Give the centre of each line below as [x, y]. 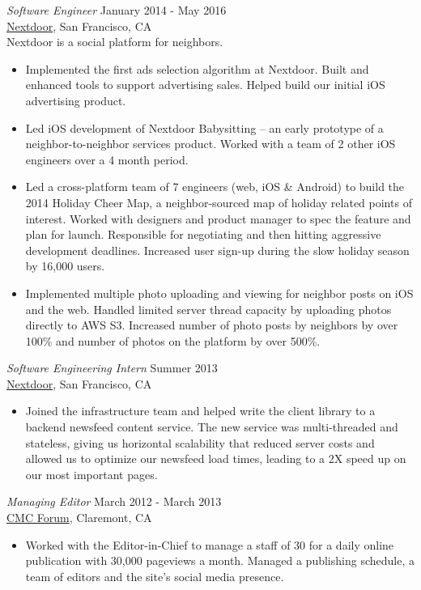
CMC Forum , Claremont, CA [79, 518]
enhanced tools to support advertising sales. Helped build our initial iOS [205, 85]
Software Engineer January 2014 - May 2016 [117, 10]
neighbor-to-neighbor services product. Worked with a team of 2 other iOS [210, 144]
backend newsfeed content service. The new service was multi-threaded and [212, 427]
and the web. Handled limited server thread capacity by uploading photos [208, 309]
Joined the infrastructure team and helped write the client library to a [200, 411]
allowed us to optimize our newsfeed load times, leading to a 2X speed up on [216, 458]
